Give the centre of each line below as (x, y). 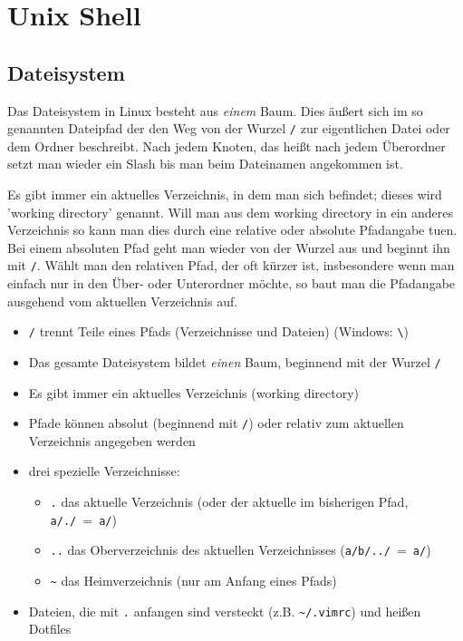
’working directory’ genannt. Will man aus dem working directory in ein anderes (231, 212)
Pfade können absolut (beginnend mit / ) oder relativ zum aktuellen (216, 423)
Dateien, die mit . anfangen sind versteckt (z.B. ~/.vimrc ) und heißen (225, 611)
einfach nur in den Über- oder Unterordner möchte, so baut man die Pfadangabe (231, 283)
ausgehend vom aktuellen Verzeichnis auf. (123, 301)
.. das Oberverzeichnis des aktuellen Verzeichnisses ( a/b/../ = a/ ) (241, 550)
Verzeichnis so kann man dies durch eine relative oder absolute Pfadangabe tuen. (232, 230)
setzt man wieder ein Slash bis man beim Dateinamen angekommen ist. (205, 164)
